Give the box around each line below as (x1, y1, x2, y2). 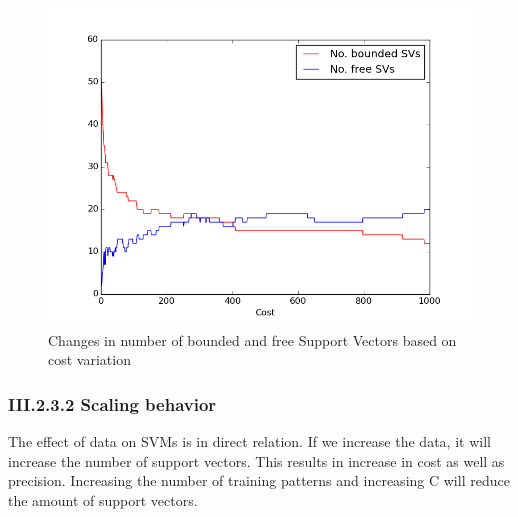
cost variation (48, 349, 131, 370)
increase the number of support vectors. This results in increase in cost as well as (8, 450, 505, 471)
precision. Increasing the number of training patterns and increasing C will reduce (8, 470, 510, 491)
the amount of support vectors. (8, 489, 198, 510)
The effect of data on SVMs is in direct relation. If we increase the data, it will (8, 431, 491, 451)
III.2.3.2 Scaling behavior (8, 391, 217, 416)
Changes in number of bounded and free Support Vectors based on (48, 329, 457, 350)
